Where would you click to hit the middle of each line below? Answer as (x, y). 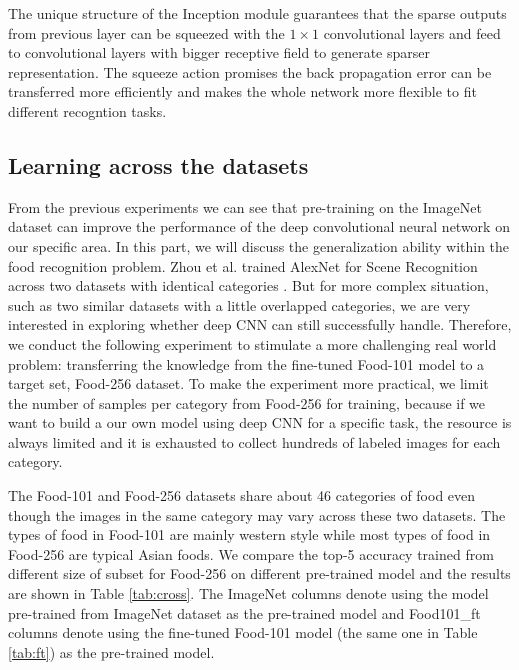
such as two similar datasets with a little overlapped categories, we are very (239, 304)
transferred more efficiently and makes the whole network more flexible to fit (242, 91)
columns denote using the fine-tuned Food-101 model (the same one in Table (243, 632)
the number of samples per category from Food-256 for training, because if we (247, 402)
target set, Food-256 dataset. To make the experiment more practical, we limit (248, 383)
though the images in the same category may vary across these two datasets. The (257, 514)
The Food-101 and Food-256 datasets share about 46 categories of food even (242, 495)
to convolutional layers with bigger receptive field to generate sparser (219, 52)
